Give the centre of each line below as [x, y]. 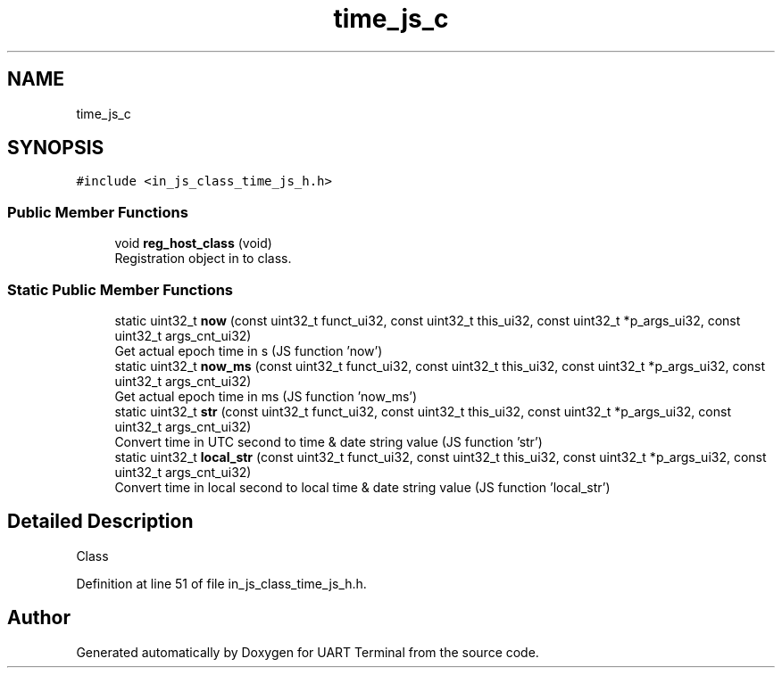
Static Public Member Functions [121, 289]
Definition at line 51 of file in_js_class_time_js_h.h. [221, 583]
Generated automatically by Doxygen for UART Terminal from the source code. [308, 652]
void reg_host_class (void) [193, 243]
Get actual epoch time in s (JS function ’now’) [249, 350]
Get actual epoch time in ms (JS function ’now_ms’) [266, 396]
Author [39, 618]
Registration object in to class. [203, 259]
